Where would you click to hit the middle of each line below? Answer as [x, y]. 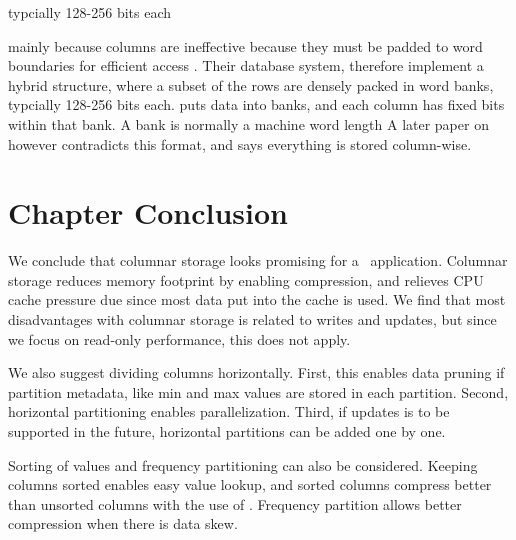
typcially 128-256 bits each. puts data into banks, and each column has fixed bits [256, 104]
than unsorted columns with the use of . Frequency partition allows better [235, 503]
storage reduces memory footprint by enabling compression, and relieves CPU [246, 279]
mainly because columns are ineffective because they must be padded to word [245, 45]
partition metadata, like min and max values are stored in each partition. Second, [258, 391]
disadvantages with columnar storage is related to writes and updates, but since [252, 319]
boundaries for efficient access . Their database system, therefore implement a [246, 65]
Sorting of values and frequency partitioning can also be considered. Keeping [243, 464]
